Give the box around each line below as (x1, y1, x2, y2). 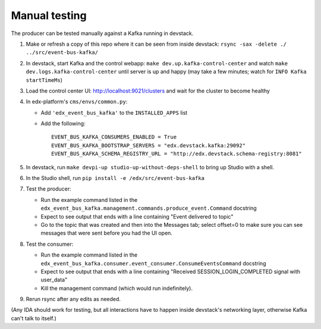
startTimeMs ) (26, 76, 62, 83)
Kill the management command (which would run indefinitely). (40, 284, 193, 292)
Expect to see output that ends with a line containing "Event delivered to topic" (40, 213, 234, 220)
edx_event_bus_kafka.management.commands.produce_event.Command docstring (40, 205, 257, 212)
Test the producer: (26, 185, 71, 192)
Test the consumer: (26, 241, 74, 248)
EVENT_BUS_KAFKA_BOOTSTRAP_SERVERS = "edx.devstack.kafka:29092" (51, 142, 246, 148)
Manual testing (11, 9, 87, 22)
